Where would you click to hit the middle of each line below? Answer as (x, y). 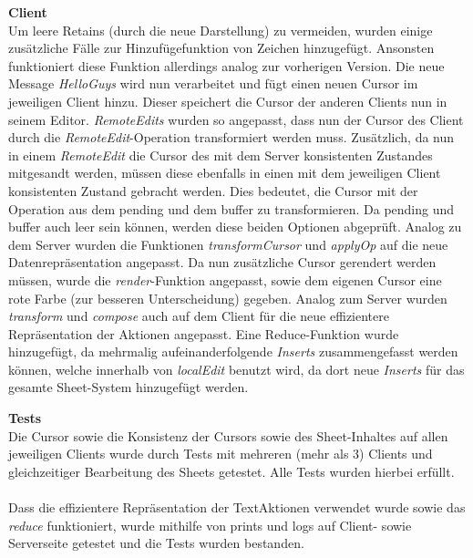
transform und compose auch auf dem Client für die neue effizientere (199, 316)
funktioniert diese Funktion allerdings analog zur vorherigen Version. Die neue (226, 65)
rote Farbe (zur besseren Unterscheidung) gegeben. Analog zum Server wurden (228, 298)
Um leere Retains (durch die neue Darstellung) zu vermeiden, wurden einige (221, 30)
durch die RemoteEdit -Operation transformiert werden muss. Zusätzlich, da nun (231, 137)
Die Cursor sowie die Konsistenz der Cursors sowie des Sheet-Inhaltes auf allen (228, 435)
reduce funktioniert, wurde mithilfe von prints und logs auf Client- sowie (210, 525)
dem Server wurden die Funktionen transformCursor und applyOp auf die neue (228, 244)
